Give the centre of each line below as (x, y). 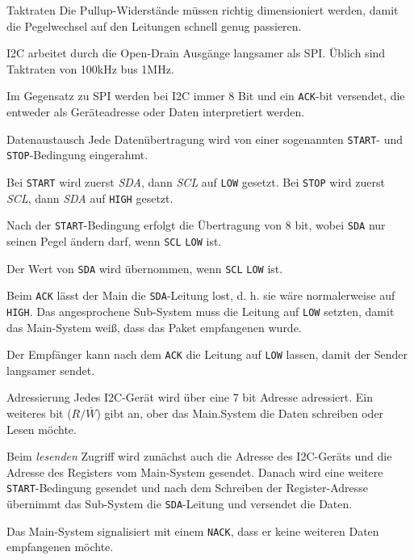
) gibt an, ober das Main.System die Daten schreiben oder (240, 413)
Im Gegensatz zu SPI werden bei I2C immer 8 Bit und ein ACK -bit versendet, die (206, 96)
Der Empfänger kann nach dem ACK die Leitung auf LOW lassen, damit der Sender (207, 354)
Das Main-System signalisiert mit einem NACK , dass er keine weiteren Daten (193, 531)
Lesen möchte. (42, 429)
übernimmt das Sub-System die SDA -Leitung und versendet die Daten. (180, 503)
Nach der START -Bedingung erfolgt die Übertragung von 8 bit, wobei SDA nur (196, 225)
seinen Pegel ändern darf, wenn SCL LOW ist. (114, 240)
